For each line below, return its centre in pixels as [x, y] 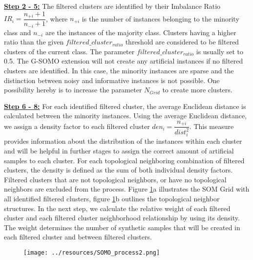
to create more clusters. [197, 90]
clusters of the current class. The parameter [69, 51]
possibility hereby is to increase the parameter [73, 90]
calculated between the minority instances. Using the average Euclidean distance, [126, 116]
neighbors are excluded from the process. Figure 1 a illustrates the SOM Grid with [127, 189]
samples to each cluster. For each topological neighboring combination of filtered [124, 160]
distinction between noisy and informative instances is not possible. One [112, 80]
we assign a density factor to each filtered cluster [77, 126]
